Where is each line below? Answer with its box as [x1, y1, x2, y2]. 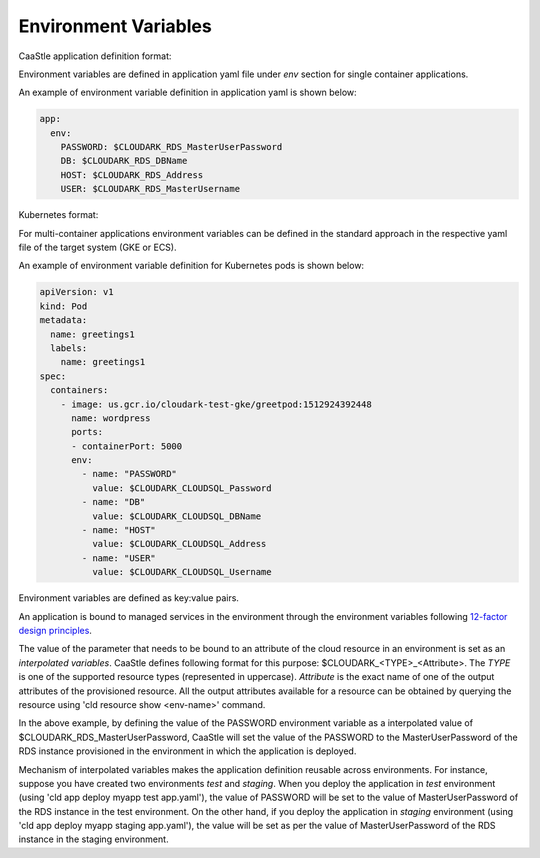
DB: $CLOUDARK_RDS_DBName [60, 155, 188, 167]
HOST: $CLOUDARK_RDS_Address [60, 169, 204, 180]
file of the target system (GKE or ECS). [18, 241, 177, 254]
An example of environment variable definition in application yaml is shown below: [18, 86, 357, 99]
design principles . [18, 624, 92, 636]
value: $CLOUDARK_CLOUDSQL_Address [91, 538, 267, 550]
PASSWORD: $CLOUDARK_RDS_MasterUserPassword [60, 141, 283, 153]
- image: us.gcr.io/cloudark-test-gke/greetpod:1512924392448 [60, 398, 372, 410]
